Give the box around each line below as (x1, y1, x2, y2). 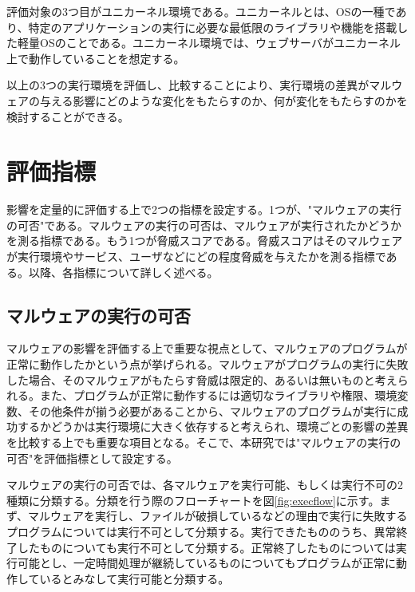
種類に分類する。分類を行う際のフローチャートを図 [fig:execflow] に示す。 (6, 491, 380, 508)
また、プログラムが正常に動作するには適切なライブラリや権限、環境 (39, 387, 397, 404)
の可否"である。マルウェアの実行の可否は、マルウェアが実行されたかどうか (6, 216, 402, 233)
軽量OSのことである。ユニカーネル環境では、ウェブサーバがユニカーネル (17, 34, 401, 51)
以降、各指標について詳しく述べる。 (28, 263, 219, 280)
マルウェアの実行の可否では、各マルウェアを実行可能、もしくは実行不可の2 (6, 476, 403, 493)
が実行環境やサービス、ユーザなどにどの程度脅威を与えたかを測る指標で (6, 248, 386, 265)
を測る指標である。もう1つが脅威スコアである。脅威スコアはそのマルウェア (6, 232, 403, 249)
